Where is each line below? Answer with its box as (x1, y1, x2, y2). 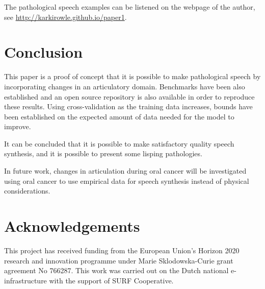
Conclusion (4, 41, 83, 62)
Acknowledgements (4, 215, 140, 236)
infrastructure (4, 275, 47, 285)
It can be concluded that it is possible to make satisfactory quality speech (4, 138, 234, 149)
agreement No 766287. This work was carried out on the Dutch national (4, 265, 229, 276)
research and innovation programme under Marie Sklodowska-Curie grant (4, 255, 233, 266)
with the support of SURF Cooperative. (49, 275, 174, 285)
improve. (4, 121, 31, 132)
